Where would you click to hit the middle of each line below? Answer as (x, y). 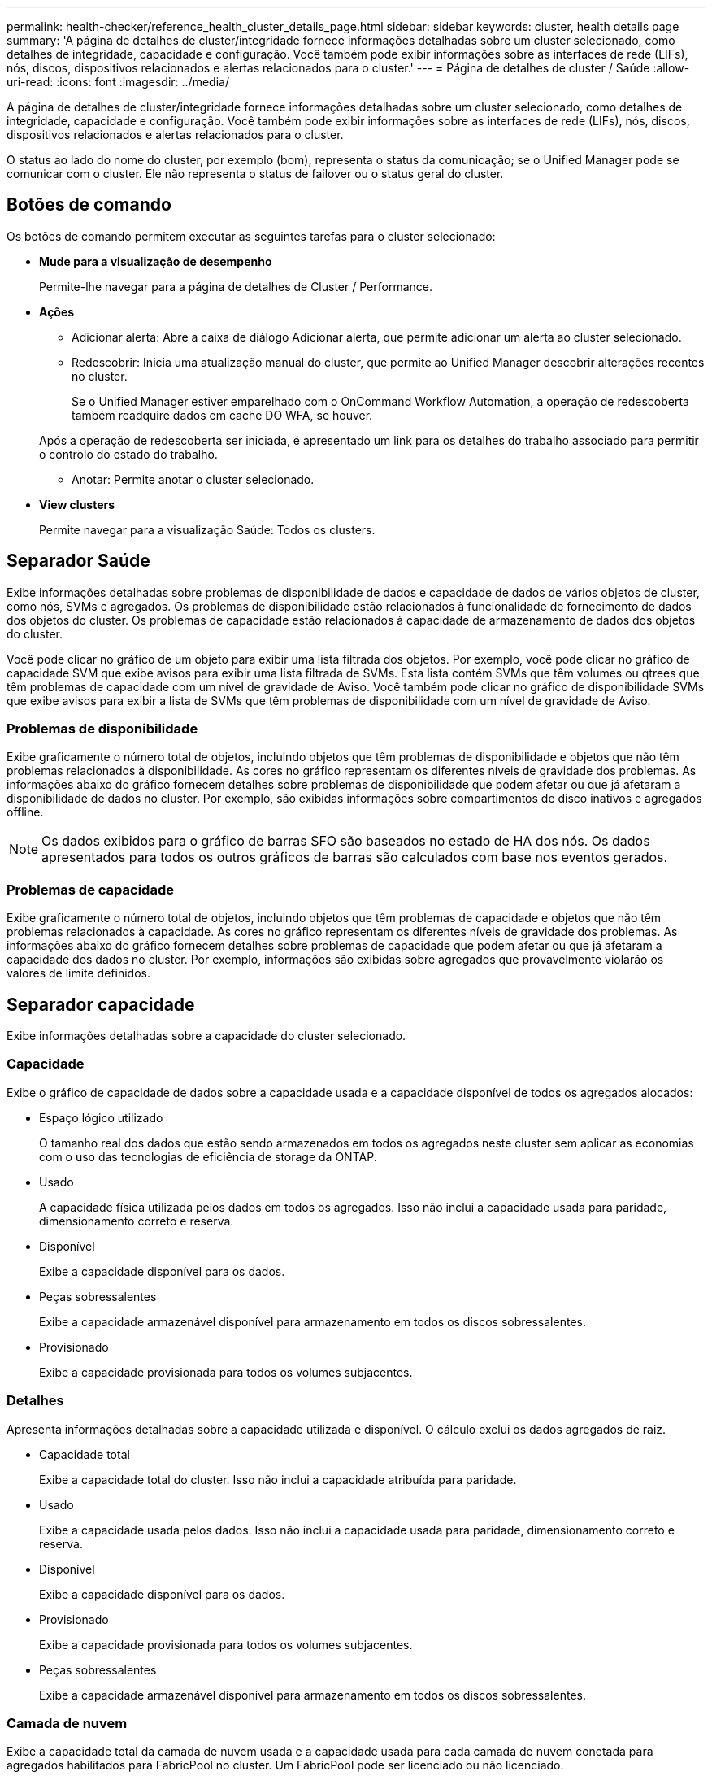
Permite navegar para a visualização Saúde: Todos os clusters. (207, 529)
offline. (25, 812)
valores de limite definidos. (78, 973)
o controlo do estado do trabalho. (128, 454)
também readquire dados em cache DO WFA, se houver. (222, 415)
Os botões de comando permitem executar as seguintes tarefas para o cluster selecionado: (251, 236)
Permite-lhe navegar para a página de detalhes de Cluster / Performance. (236, 286)
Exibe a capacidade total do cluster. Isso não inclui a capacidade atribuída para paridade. (278, 1479)
